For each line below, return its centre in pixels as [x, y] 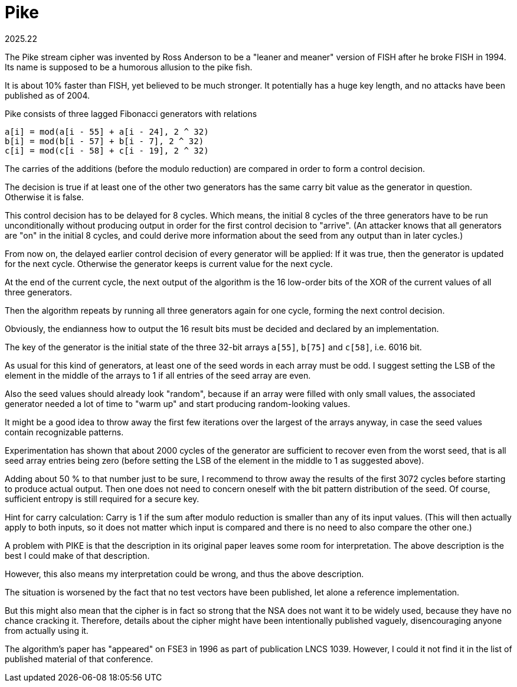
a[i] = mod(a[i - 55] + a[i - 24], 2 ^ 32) [107, 131]
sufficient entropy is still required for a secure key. [102, 499]
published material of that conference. [79, 659]
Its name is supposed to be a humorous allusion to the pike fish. [129, 67]
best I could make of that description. [77, 555]
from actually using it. [47, 630]
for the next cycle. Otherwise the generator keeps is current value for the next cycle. [169, 263]
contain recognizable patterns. [64, 432]
